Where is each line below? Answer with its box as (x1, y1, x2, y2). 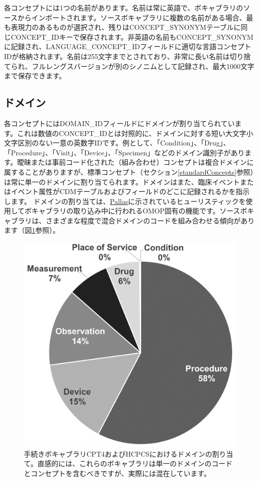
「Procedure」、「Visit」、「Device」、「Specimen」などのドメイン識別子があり (4, 147, 245, 157)
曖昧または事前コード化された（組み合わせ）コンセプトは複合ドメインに (17, 157, 254, 167)
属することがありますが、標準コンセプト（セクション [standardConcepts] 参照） (4, 166, 254, 177)
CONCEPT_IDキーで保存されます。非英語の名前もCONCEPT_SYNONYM (10, 31, 254, 42)
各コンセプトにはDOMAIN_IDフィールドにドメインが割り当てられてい (4, 118, 235, 128)
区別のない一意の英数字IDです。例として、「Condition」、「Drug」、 (17, 137, 230, 148)
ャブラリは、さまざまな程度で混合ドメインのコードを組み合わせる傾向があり (4, 215, 255, 225)
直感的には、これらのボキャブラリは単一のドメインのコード (37, 458, 233, 469)
